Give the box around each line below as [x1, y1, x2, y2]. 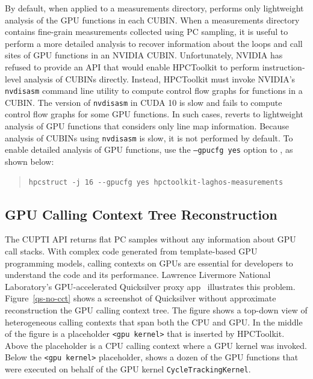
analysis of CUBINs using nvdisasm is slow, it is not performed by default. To [5, 131, 293, 144]
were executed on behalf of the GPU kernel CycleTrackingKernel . [5, 363, 251, 375]
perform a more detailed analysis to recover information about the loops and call [5, 37, 303, 49]
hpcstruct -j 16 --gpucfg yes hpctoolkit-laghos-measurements [28, 177, 284, 186]
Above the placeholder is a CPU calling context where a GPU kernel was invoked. [5, 339, 307, 351]
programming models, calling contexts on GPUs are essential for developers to [5, 256, 293, 269]
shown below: [5, 155, 54, 167]
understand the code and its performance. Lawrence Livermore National [5, 268, 271, 281]
